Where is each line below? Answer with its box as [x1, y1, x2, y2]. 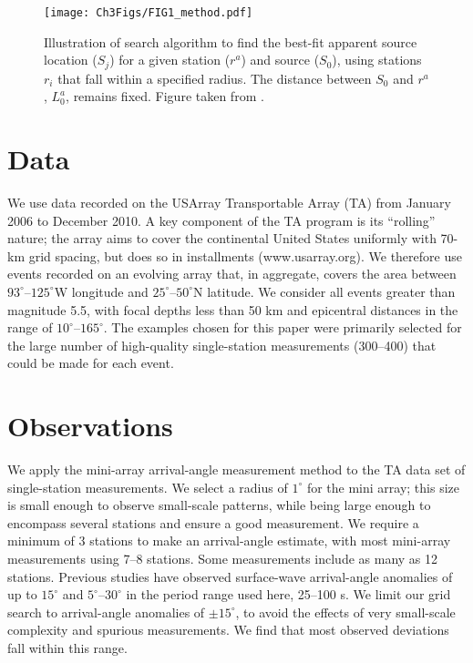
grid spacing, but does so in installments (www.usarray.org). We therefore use [28, 246, 462, 265]
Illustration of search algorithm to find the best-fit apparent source [44, 32, 417, 51]
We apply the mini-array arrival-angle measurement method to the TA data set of [7, 460, 466, 479]
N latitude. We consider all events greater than [193, 281, 456, 301]
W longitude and [54, 281, 149, 301]
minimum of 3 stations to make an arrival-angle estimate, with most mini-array [7, 531, 451, 550]
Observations [7, 407, 173, 444]
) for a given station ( [109, 50, 231, 69]
